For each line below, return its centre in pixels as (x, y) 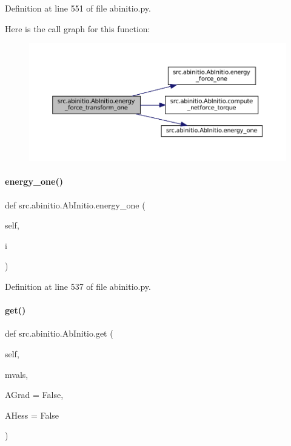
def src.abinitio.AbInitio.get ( (59, 333)
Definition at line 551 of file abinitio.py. (78, 8)
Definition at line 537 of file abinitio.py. (78, 286)
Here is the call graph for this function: (78, 28)
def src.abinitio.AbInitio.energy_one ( (75, 204)
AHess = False (32, 415)
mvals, (17, 374)
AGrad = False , (34, 395)
